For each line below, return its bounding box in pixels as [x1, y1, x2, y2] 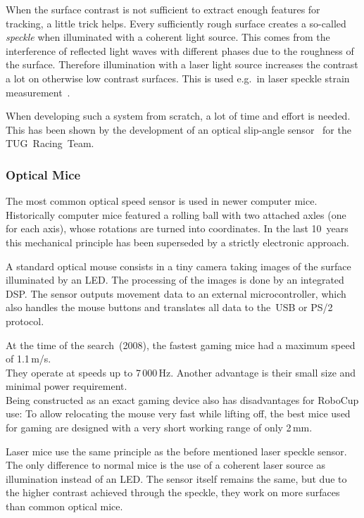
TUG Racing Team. [6, 136, 94, 151]
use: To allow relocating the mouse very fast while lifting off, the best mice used [6, 406, 351, 421]
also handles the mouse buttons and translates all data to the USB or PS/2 [6, 300, 333, 315]
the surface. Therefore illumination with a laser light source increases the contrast [6, 57, 358, 72]
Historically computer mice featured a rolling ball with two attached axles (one [6, 207, 346, 222]
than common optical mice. [6, 499, 123, 514]
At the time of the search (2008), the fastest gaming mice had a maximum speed [6, 337, 356, 352]
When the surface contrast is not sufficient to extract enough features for [6, 2, 320, 16]
